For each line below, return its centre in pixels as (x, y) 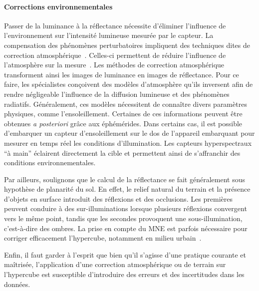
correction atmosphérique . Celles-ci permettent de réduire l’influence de (115, 55)
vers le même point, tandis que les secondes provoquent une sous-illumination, (123, 218)
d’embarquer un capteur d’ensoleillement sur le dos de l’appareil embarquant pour (129, 133)
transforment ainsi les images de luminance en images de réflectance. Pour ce (122, 74)
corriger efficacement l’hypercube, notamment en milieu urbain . (103, 238)
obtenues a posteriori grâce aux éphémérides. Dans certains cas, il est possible (123, 123)
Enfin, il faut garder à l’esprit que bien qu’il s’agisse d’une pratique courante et (125, 254)
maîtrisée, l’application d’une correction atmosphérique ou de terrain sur (115, 264)
